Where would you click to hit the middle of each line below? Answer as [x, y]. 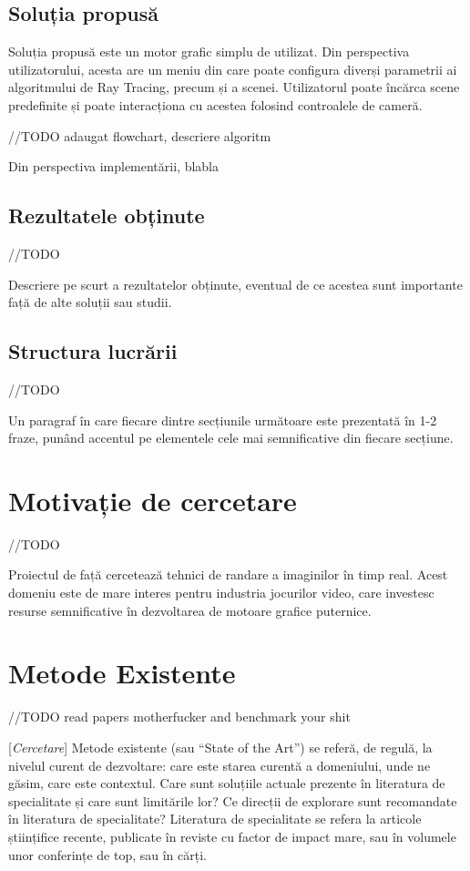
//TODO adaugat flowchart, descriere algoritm [140, 135]
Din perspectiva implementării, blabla [113, 166]
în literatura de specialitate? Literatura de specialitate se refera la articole [215, 819]
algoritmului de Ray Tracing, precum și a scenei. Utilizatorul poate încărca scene [234, 87]
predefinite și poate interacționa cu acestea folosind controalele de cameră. [215, 104]
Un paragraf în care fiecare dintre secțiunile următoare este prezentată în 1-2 [223, 420]
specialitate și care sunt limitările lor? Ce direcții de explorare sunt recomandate [233, 800]
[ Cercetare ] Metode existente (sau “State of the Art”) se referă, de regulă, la [220, 747]
